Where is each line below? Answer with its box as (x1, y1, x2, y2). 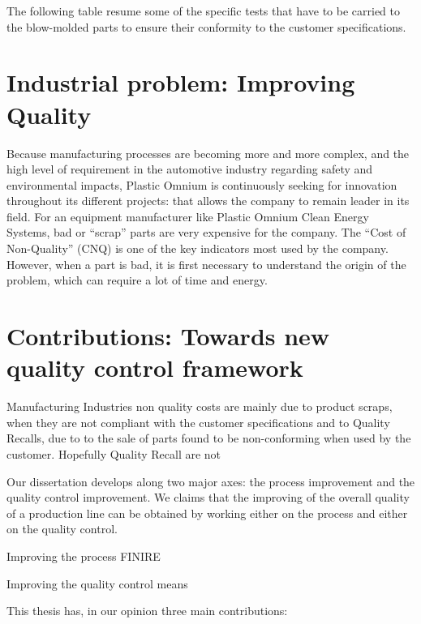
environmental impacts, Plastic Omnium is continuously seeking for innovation (6, 176, 397, 193)
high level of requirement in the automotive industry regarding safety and (6, 160, 373, 177)
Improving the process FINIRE (6, 547, 161, 564)
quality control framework (6, 351, 303, 384)
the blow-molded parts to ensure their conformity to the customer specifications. (6, 18, 406, 35)
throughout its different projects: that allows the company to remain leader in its (6, 192, 410, 209)
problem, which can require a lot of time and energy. (6, 271, 268, 288)
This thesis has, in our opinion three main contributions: (6, 602, 288, 619)
